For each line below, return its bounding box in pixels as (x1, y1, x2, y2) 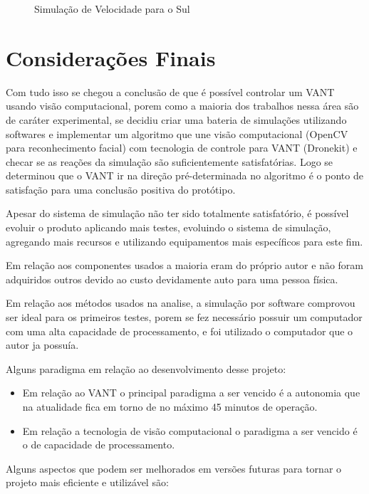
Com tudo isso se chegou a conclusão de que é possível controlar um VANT (6, 84, 335, 99)
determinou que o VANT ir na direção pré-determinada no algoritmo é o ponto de (6, 168, 363, 183)
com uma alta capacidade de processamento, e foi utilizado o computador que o (6, 323, 353, 338)
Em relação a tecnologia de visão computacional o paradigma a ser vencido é (22, 423, 358, 438)
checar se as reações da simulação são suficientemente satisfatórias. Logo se (6, 154, 333, 169)
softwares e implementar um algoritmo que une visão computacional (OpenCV (6, 126, 348, 141)
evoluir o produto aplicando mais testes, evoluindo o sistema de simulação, (6, 220, 331, 235)
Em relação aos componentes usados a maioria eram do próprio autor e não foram (6, 258, 364, 273)
